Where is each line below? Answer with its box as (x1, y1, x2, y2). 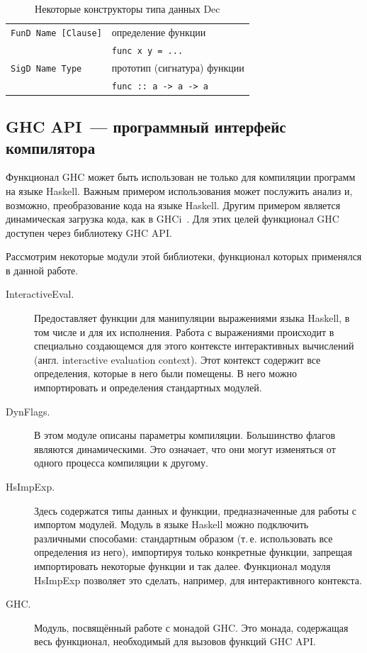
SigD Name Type (11, 63, 82, 74)
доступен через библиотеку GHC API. (6, 225, 172, 240)
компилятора (6, 136, 96, 158)
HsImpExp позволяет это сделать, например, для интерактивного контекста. (34, 572, 362, 587)
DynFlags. (6, 403, 50, 418)
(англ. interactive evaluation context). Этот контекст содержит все (34, 352, 321, 367)
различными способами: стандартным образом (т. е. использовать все (34, 530, 333, 545)
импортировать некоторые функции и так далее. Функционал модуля (34, 558, 331, 573)
